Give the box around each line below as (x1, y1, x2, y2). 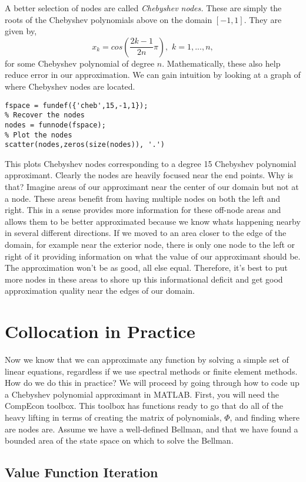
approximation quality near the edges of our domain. (5, 284, 195, 297)
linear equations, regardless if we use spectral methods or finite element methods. (5, 365, 298, 377)
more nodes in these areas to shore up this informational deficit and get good (5, 273, 283, 285)
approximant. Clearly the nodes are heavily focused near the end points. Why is (5, 169, 294, 181)
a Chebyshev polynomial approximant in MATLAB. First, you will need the (5, 388, 279, 400)
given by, (5, 25, 37, 37)
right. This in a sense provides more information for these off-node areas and (5, 204, 281, 216)
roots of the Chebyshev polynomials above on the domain (5, 13, 212, 25)
